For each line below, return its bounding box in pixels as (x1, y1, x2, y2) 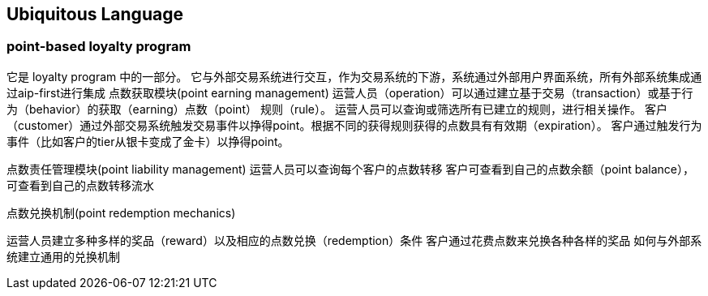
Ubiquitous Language (6, 4, 183, 24)
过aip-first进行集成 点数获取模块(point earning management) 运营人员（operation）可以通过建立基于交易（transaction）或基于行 (6, 85, 693, 100)
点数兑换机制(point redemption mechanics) (6, 205, 236, 220)
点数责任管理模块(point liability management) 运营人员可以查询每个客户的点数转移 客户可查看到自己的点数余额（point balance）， (6, 161, 694, 176)
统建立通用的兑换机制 (6, 249, 120, 264)
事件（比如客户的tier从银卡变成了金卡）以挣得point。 (6, 134, 290, 148)
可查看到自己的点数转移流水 (6, 178, 154, 192)
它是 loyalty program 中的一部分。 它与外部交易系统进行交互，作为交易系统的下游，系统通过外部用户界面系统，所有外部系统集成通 (6, 69, 702, 84)
